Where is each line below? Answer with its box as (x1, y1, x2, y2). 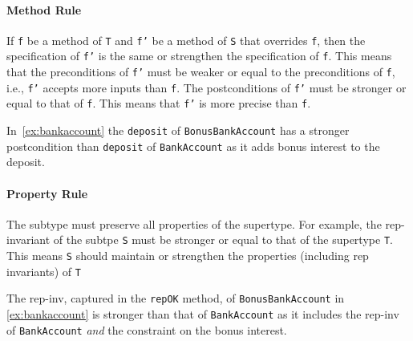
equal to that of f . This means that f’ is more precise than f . (6, 95, 311, 112)
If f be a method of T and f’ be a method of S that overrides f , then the (6, 31, 366, 48)
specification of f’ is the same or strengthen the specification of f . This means (6, 47, 392, 64)
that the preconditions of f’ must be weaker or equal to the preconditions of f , (6, 63, 395, 80)
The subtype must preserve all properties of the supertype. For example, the (6, 215, 382, 232)
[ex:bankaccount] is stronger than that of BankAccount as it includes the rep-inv (6, 306, 399, 322)
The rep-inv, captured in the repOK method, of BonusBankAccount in (6, 290, 345, 306)
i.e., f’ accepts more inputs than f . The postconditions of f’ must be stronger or (6, 79, 407, 95)
